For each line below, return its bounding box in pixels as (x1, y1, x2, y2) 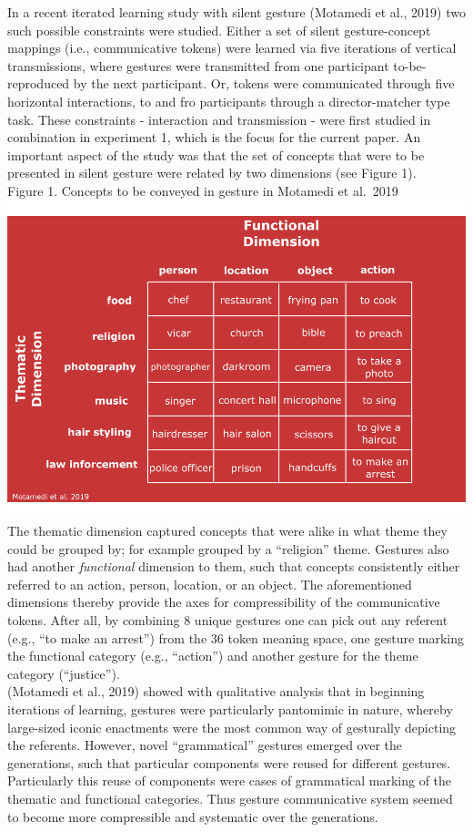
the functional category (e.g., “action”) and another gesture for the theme (7, 646, 418, 665)
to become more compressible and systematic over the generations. (7, 806, 378, 826)
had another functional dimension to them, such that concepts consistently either (7, 557, 460, 576)
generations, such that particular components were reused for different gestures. (7, 753, 451, 772)
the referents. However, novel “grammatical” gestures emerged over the (7, 735, 403, 755)
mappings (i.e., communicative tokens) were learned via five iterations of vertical (7, 38, 457, 57)
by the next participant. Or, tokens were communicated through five (73, 74, 455, 93)
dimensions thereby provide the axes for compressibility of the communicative (7, 592, 440, 611)
